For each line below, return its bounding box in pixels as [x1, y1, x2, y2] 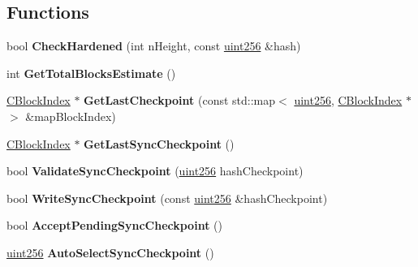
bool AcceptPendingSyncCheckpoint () [6, 217, 222, 234]
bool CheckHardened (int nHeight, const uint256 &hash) [6, 37, 301, 54]
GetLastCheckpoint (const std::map [84, 92, 276, 109]
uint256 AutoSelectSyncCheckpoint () [6, 243, 214, 261]
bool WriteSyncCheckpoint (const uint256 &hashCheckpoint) [6, 189, 328, 206]
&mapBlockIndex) [25, 107, 116, 124]
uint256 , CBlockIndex [294, 92, 403, 109]
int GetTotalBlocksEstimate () [6, 64, 176, 81]
